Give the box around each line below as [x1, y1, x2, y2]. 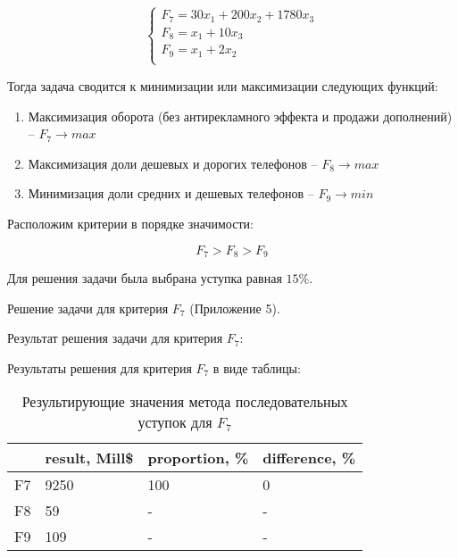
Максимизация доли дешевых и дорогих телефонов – [28, 154, 318, 172]
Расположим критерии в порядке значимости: [7, 213, 254, 232]
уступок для [137, 412, 212, 433]
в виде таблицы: [212, 358, 301, 377]
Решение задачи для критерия [7, 298, 169, 317]
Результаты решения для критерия [7, 358, 192, 377]
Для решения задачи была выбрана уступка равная [7, 269, 282, 287]
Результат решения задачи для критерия [7, 329, 223, 347]
